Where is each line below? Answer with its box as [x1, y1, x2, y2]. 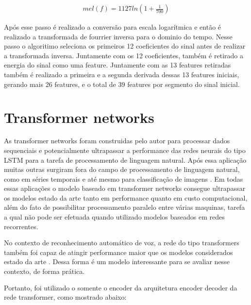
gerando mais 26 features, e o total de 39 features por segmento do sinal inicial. [4, 79, 240, 89]
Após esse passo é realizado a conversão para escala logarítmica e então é [4, 22, 221, 32]
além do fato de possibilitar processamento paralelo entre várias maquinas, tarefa [4, 202, 245, 212]
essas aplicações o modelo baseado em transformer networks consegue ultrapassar [4, 183, 246, 193]
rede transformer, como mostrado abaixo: [4, 292, 127, 302]
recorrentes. [4, 221, 38, 231]
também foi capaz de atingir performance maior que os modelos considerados [4, 247, 233, 257]
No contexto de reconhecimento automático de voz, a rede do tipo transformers [4, 237, 239, 248]
